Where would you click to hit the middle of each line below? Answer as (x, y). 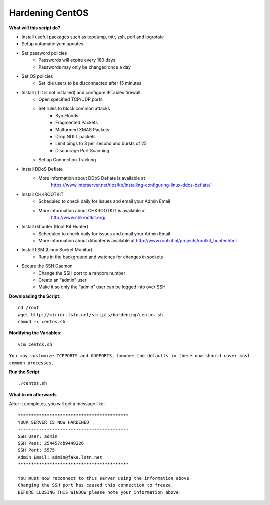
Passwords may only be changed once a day (85, 67)
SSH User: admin (38, 436)
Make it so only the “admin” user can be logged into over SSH (102, 287)
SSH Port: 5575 (37, 450)
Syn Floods (67, 115)
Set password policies (44, 53)
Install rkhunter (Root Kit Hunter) (55, 227)
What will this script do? (35, 28)
